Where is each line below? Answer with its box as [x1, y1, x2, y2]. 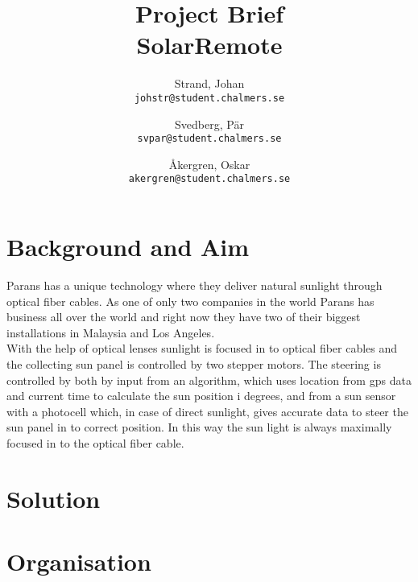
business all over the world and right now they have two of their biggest [6, 308, 361, 325]
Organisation [6, 545, 151, 578]
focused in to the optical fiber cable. [6, 434, 184, 451]
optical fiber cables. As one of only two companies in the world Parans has [6, 292, 375, 309]
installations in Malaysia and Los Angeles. [6, 324, 215, 341]
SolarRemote [136, 28, 283, 61]
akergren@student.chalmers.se [128, 173, 291, 185]
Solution [6, 481, 101, 514]
